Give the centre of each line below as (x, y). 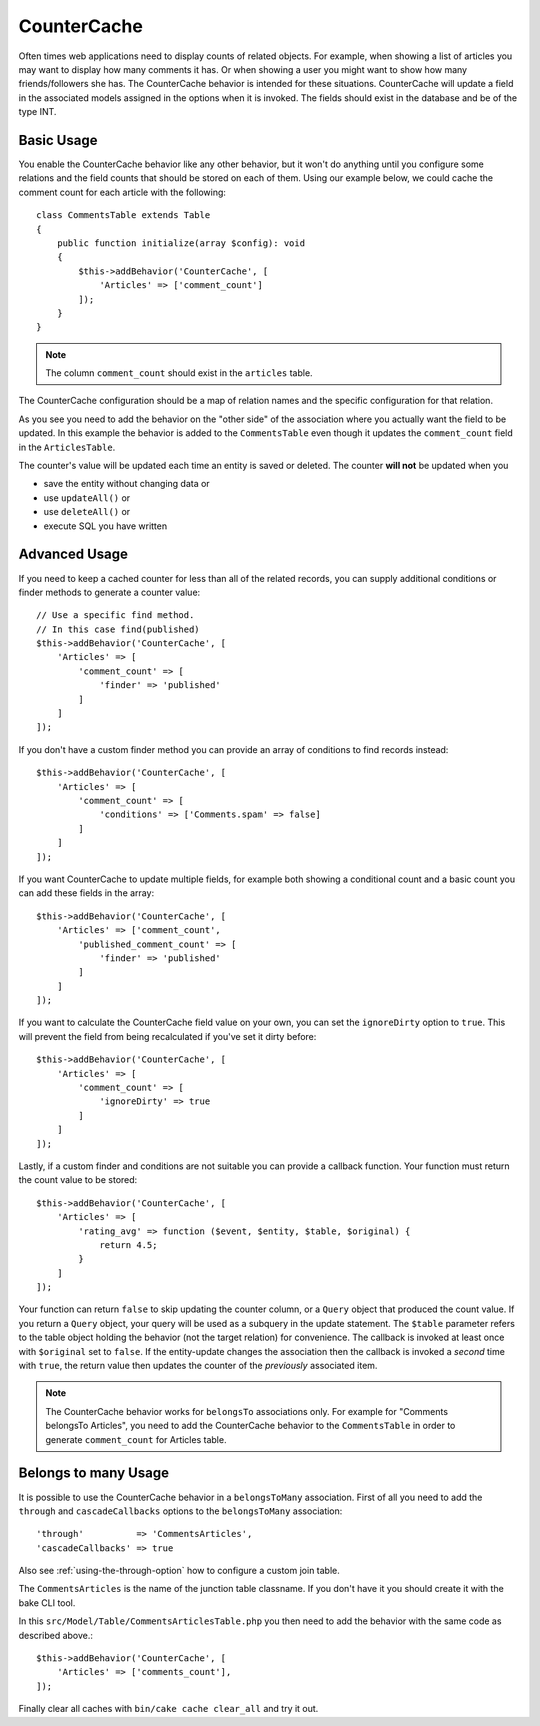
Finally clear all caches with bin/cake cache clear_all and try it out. (168, 1709)
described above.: (56, 1635)
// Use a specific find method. (115, 615)
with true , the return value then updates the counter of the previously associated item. (198, 1366)
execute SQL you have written (105, 526)
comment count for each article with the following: (122, 192)
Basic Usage (58, 140)
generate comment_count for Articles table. (136, 1439)
